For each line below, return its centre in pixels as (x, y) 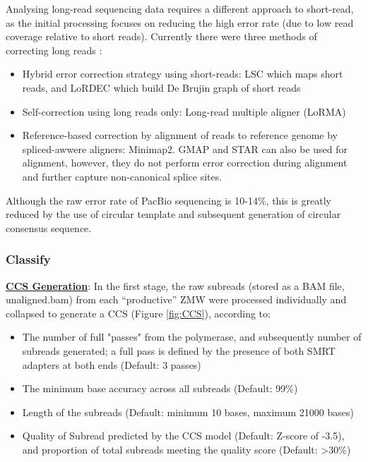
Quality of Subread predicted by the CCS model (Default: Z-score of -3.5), (183, 436)
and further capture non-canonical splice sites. (122, 176)
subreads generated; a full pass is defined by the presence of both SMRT (179, 350)
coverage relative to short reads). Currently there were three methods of (161, 36)
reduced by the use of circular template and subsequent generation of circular (173, 214)
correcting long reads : (54, 50)
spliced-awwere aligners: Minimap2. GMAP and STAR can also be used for (185, 148)
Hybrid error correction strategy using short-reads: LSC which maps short (183, 74)
